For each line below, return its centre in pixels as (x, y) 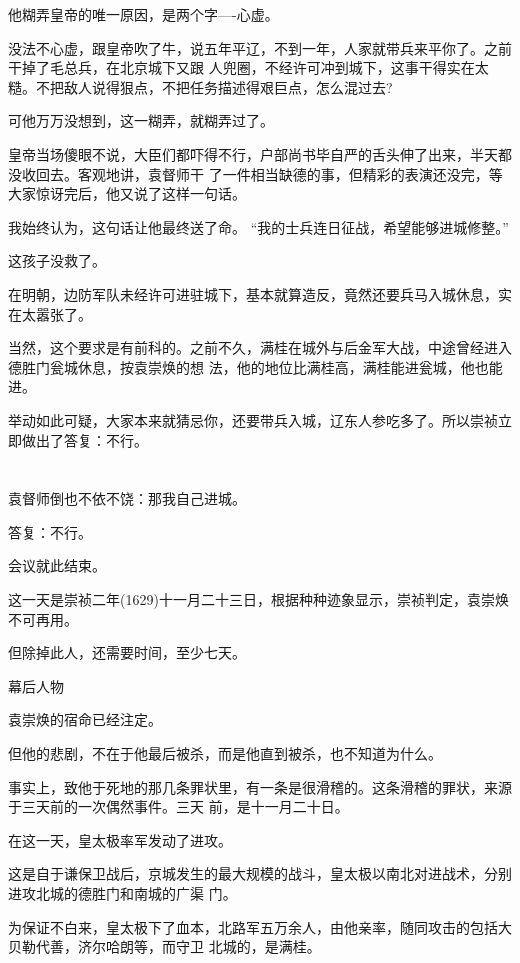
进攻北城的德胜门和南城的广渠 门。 (122, 893)
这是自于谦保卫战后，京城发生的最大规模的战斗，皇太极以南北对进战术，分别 (260, 873)
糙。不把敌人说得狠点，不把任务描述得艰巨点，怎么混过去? (200, 86)
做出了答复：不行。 (84, 439)
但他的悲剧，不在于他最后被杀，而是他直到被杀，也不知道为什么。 (225, 753)
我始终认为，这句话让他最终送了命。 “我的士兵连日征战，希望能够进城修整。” (258, 226)
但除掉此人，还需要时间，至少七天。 (127, 652)
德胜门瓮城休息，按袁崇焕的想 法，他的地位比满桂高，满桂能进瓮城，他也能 (255, 366)
